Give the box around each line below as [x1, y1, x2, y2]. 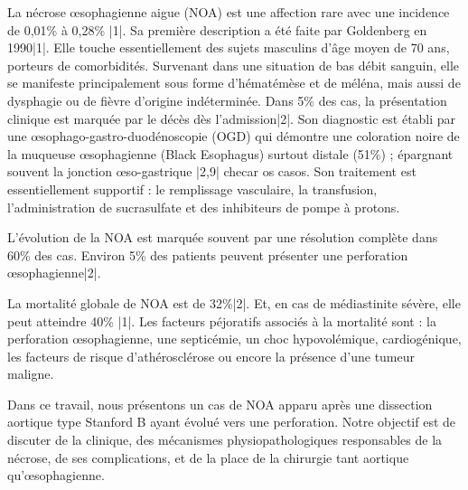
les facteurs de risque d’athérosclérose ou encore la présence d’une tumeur [7, 346, 416, 365]
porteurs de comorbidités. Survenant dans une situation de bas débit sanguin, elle [7, 55, 459, 74]
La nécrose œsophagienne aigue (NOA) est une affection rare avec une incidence [7, 3, 450, 21]
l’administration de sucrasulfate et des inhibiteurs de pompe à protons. [7, 197, 400, 216]
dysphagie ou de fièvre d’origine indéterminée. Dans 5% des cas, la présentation [7, 90, 447, 109]
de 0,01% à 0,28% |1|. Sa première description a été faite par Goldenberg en [7, 20, 427, 39]
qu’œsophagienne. [7, 466, 105, 485]
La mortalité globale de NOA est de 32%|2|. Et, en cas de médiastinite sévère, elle [7, 293, 461, 312]
